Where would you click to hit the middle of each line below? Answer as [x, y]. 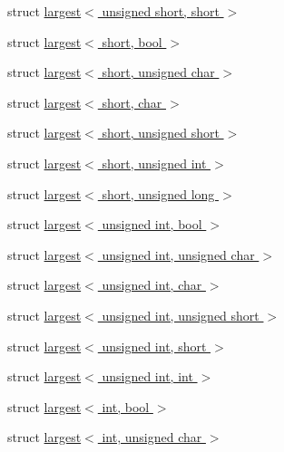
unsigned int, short [154, 346]
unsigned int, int [147, 376]
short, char [132, 102]
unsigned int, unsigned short [181, 315]
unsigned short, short [161, 11]
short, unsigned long [158, 193]
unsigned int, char [152, 285]
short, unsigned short [161, 133]
